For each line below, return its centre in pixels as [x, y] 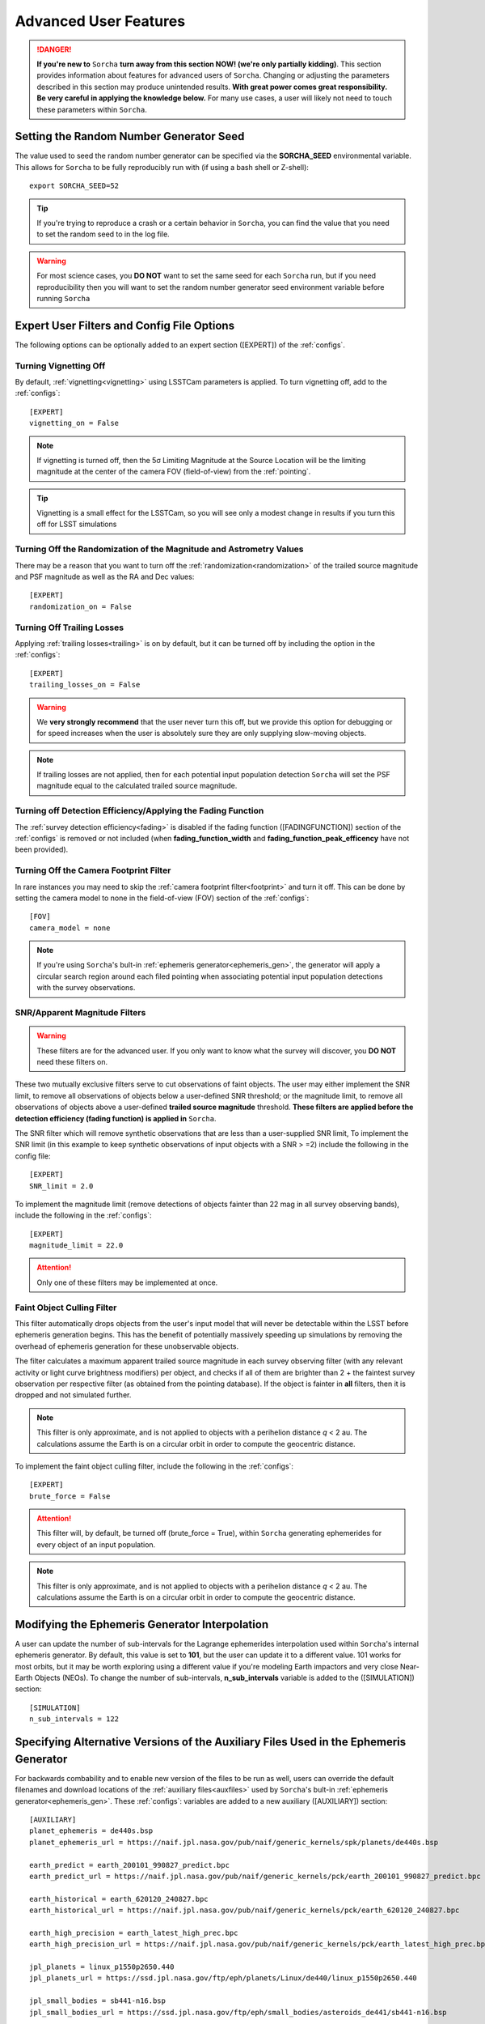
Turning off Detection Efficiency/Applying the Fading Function [139, 811]
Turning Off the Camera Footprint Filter [93, 870]
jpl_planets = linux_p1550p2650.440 [102, 1967]
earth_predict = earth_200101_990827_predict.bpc [130, 1865]
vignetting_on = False [74, 423]
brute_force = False [70, 1496]
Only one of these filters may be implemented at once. [127, 1282]
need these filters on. [72, 1061]
